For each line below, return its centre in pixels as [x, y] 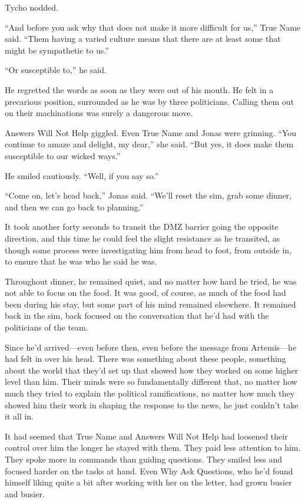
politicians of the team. [47, 327]
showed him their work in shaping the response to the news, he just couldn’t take [152, 404]
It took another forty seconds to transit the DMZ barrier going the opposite [142, 227]
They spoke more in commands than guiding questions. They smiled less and [144, 459]
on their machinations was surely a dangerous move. [99, 113]
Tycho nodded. [32, 7]
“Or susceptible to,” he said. [56, 70]
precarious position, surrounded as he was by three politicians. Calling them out [150, 101]
